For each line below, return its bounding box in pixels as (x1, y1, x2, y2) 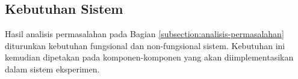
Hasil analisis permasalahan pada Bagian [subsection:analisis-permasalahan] (5, 28, 284, 40)
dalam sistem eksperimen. (5, 62, 100, 75)
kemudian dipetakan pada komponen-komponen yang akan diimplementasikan (5, 51, 294, 63)
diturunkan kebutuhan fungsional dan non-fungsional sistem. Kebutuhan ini (5, 39, 285, 51)
